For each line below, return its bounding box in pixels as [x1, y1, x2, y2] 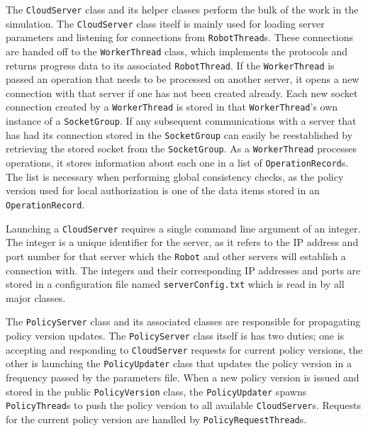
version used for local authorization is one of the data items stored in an [6, 183, 320, 198]
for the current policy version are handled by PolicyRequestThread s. [6, 411, 307, 426]
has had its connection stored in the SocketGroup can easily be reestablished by [6, 127, 353, 142]
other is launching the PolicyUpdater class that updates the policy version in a [6, 356, 352, 371]
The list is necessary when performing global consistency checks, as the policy [6, 169, 344, 184]
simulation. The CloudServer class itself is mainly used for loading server [6, 16, 325, 30]
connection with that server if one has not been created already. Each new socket [6, 85, 358, 100]
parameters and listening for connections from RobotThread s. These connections [6, 30, 354, 45]
